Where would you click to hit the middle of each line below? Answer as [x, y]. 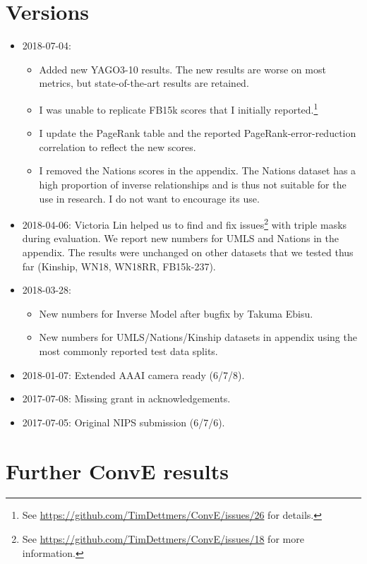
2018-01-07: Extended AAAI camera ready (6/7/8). [133, 374]
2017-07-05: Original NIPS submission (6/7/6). [124, 422]
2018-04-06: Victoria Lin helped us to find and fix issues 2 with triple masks [185, 223]
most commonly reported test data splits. [128, 350]
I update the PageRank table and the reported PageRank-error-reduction [198, 133]
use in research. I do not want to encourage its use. [149, 198]
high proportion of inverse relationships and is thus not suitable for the [193, 184]
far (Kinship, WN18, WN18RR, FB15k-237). [119, 266]
